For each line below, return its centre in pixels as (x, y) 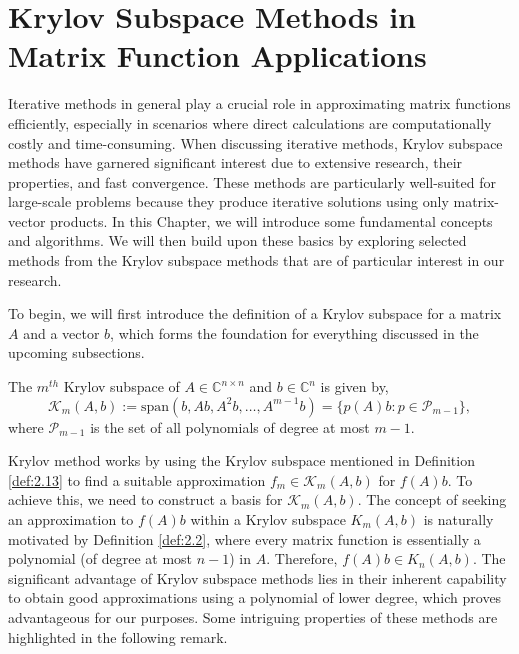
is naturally (458, 519)
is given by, (354, 386)
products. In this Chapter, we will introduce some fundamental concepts (271, 220)
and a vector (61, 332)
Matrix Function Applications (217, 55)
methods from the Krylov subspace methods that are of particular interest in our (256, 260)
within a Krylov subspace (268, 519)
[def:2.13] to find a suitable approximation (137, 479)
